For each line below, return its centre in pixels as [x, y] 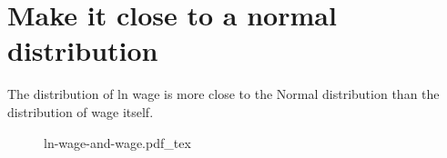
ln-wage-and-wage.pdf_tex [117, 142]
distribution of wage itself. [81, 111]
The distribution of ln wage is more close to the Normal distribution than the [223, 94]
